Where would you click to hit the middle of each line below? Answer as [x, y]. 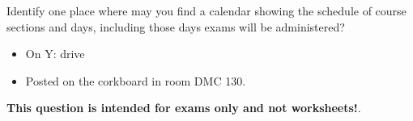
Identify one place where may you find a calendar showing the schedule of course [206, 10]
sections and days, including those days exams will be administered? [176, 26]
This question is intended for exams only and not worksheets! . [184, 108]
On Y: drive [55, 54]
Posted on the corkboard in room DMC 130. [136, 80]
